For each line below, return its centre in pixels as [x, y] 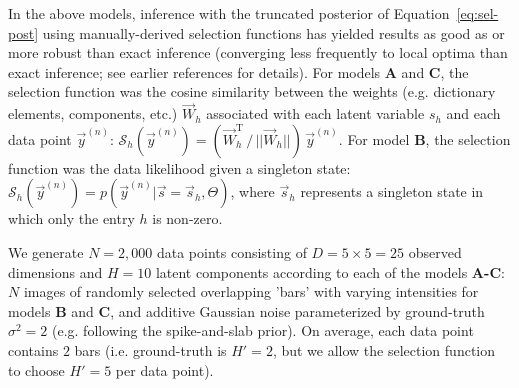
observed [435, 251]
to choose [36, 369]
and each [473, 113]
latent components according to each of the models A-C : [330, 271]
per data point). [164, 369]
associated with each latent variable [315, 113]
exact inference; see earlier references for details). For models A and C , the [238, 71]
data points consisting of [231, 251]
